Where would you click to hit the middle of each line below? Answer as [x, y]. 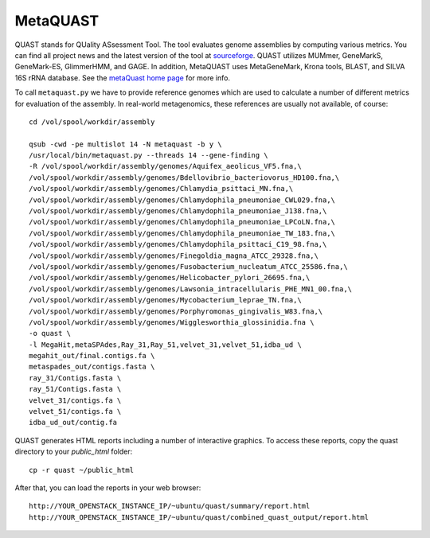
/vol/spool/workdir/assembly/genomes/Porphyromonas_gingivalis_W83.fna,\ [176, 311]
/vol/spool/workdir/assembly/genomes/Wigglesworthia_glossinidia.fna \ [172, 322]
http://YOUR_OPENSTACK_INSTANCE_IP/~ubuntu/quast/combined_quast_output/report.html [199, 517]
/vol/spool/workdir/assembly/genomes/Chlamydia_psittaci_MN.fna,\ [161, 189]
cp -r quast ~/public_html [82, 470]
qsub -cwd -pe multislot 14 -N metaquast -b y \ [125, 144]
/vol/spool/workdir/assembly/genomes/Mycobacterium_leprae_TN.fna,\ [165, 300]
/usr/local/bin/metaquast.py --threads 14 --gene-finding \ [149, 156]
